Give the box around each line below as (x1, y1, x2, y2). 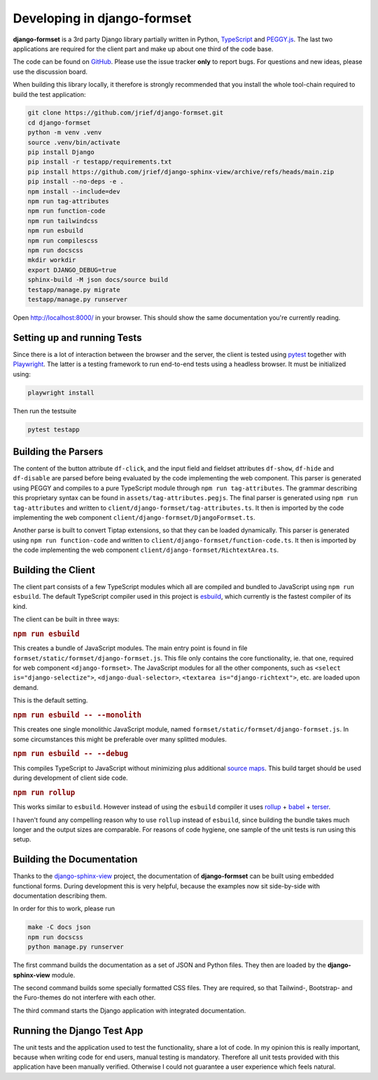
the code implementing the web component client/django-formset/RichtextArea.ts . (13, 546, 279, 554)
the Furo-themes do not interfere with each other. (13, 993, 156, 1002)
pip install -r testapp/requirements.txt (27, 158, 172, 166)
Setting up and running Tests (13, 332, 142, 344)
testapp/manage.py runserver (27, 295, 128, 303)
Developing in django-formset (13, 11, 192, 26)
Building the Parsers (13, 445, 104, 457)
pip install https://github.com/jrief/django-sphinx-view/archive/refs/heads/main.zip (27, 168, 335, 175)
